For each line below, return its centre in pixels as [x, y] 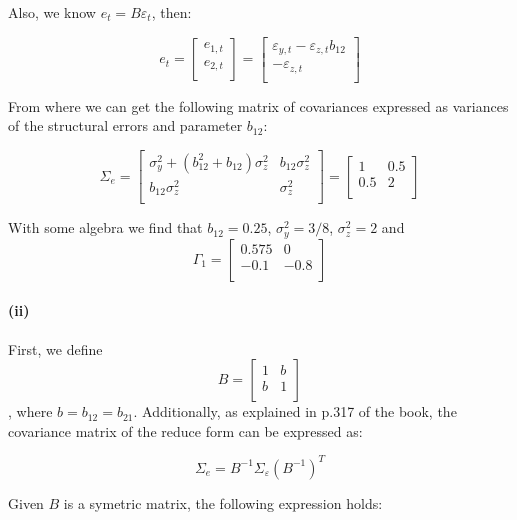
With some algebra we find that [105, 227]
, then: [171, 12]
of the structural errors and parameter [125, 125]
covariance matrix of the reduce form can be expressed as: [185, 430]
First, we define [55, 348]
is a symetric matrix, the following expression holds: [223, 502]
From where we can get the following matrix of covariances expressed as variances [258, 105]
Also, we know [52, 12]
